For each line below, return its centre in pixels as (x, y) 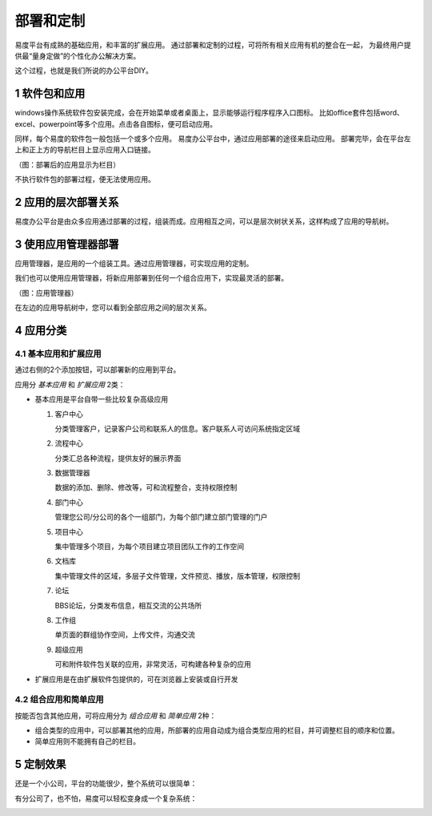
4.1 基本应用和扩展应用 (58, 353)
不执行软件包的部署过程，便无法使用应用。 (85, 180)
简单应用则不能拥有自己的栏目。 (87, 741)
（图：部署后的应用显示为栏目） (67, 164)
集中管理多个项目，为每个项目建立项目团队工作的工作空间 (149, 547)
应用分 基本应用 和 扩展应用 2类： (70, 384)
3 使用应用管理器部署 (67, 244)
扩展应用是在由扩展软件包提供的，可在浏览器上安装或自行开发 (136, 679)
